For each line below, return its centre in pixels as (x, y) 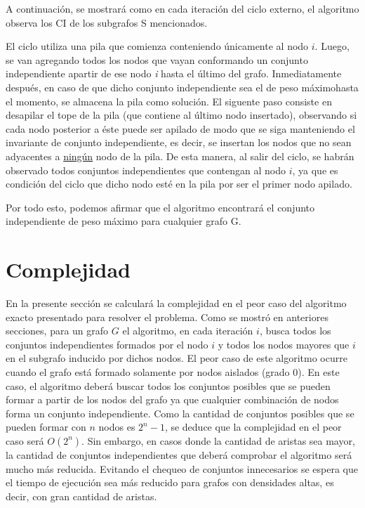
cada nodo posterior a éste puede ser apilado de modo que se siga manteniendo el (180, 128)
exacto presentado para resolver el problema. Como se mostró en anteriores (167, 317)
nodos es (117, 427)
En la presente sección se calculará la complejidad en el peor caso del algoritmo (176, 303)
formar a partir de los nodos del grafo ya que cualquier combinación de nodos (172, 399)
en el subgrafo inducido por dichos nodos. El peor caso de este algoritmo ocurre (177, 358)
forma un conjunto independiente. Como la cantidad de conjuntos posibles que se (180, 413)
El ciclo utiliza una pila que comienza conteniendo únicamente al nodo (157, 46)
